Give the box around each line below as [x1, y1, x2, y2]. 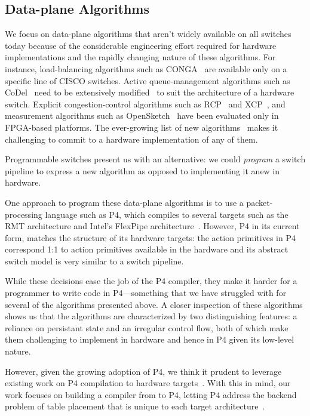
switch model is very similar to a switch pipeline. [5, 254, 184, 267]
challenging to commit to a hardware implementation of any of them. [5, 132, 258, 145]
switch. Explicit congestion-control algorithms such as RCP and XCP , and [5, 97, 286, 110]
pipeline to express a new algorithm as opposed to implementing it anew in [5, 164, 280, 177]
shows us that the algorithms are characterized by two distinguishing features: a [5, 310, 297, 322]
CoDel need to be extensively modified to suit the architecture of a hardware [5, 86, 294, 98]
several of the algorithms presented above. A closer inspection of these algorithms [5, 298, 303, 310]
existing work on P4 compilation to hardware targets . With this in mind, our [5, 377, 291, 389]
